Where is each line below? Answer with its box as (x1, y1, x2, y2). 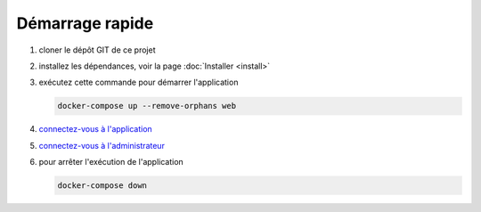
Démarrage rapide (16, 13, 154, 33)
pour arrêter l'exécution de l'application (38, 157, 184, 167)
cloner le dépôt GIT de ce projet (38, 45, 156, 55)
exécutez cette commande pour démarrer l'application (38, 77, 239, 88)
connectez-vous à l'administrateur (38, 140, 165, 151)
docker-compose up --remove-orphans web (57, 101, 236, 111)
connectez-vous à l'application (38, 124, 153, 135)
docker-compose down (57, 181, 147, 191)
